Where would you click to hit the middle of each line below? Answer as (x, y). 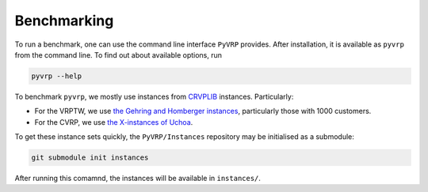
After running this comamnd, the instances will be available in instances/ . (138, 179)
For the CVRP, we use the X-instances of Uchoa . (114, 122)
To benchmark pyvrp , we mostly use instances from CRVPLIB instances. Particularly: (154, 96)
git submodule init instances (90, 158)
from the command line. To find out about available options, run (118, 55)
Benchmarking (64, 21)
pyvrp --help (57, 76)
